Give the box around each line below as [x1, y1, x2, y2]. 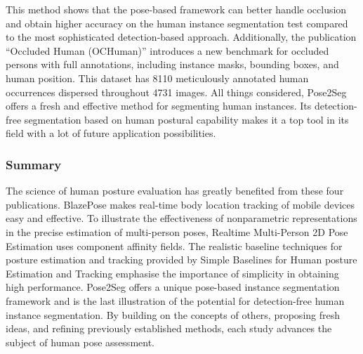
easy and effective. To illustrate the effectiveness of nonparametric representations [6, 211, 357, 225]
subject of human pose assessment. [6, 334, 154, 349]
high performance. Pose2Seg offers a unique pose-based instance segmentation [6, 280, 340, 294]
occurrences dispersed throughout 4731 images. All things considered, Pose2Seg [6, 84, 347, 99]
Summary [6, 155, 62, 173]
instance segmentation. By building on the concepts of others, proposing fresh [6, 307, 341, 322]
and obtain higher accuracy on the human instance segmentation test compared [6, 15, 348, 30]
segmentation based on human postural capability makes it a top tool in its [24, 112, 349, 126]
